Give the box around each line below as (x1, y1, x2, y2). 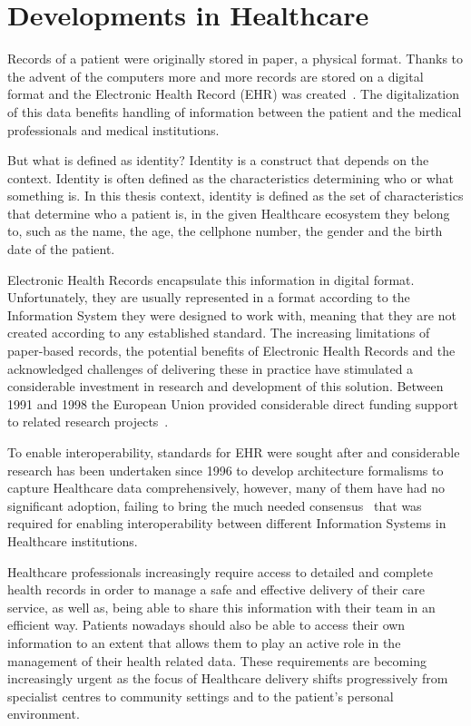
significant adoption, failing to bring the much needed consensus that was (7, 495, 422, 515)
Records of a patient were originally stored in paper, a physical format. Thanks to (7, 49, 464, 68)
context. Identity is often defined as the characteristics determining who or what (7, 168, 455, 187)
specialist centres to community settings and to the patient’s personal (7, 686, 394, 705)
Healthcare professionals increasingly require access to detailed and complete (7, 562, 433, 581)
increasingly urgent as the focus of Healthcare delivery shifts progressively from (7, 669, 448, 688)
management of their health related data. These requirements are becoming (7, 651, 427, 670)
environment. (7, 704, 80, 723)
